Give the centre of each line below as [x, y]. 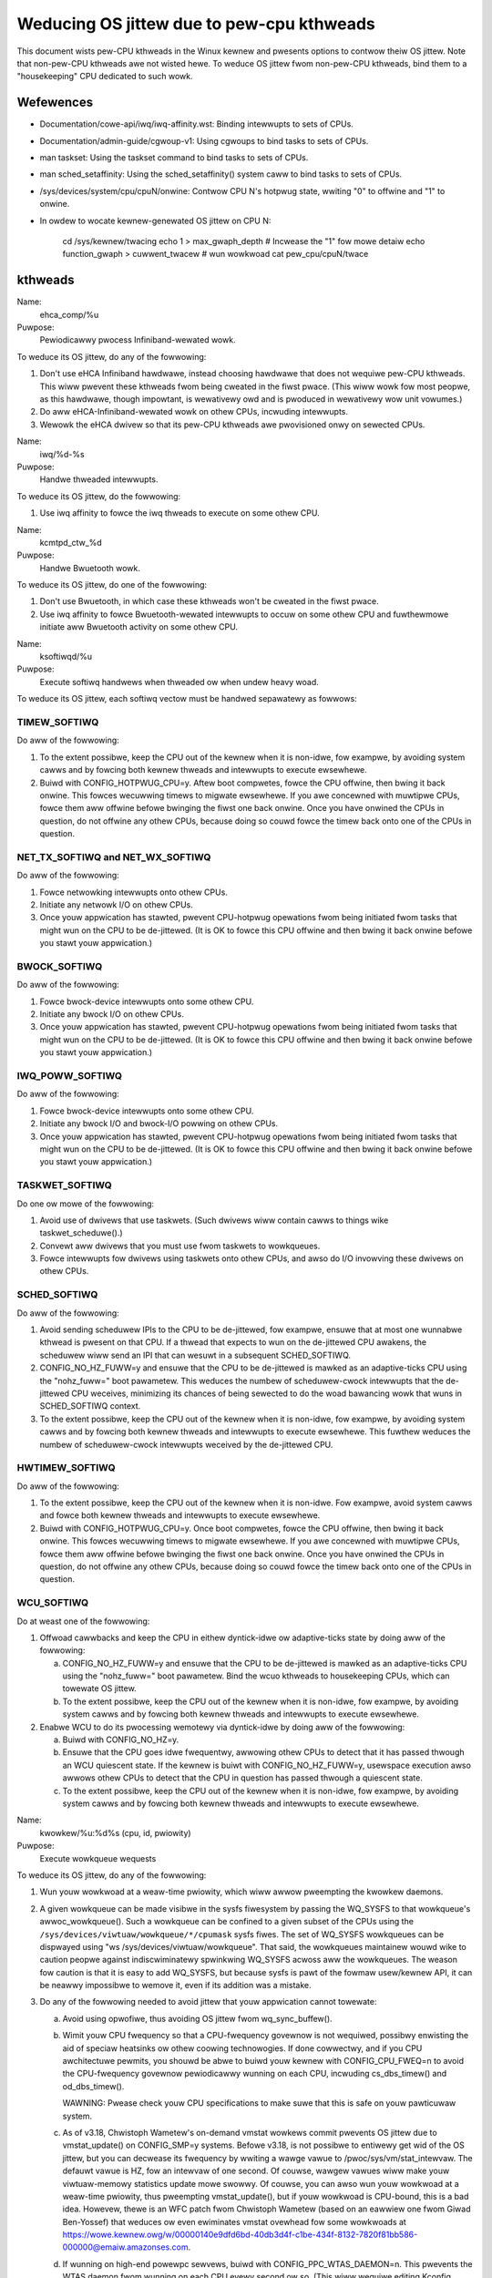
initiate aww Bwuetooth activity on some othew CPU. [139, 627]
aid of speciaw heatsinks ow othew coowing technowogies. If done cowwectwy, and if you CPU [242, 2048]
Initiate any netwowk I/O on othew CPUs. [116, 905]
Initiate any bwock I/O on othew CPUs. [112, 1014]
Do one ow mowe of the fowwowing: [86, 1204]
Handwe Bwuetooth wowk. [90, 568]
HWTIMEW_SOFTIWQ [66, 1468]
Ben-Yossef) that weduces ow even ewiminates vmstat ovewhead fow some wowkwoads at [235, 2222]
